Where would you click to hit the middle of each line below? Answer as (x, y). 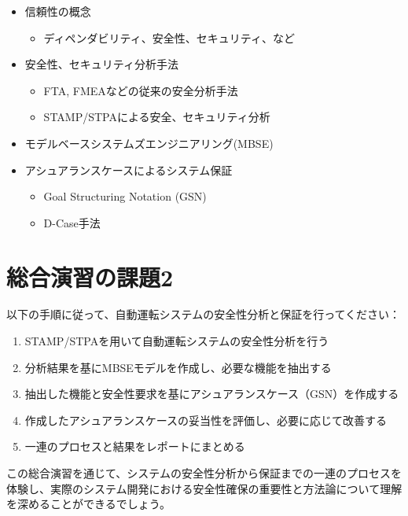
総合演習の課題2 (90, 276)
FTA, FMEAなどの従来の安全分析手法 (141, 90)
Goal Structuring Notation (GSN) (125, 196)
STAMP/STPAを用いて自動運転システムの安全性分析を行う (177, 341)
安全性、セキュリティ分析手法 (101, 64)
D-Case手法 (72, 222)
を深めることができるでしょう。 (88, 504)
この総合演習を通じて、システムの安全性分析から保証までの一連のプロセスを (204, 473)
